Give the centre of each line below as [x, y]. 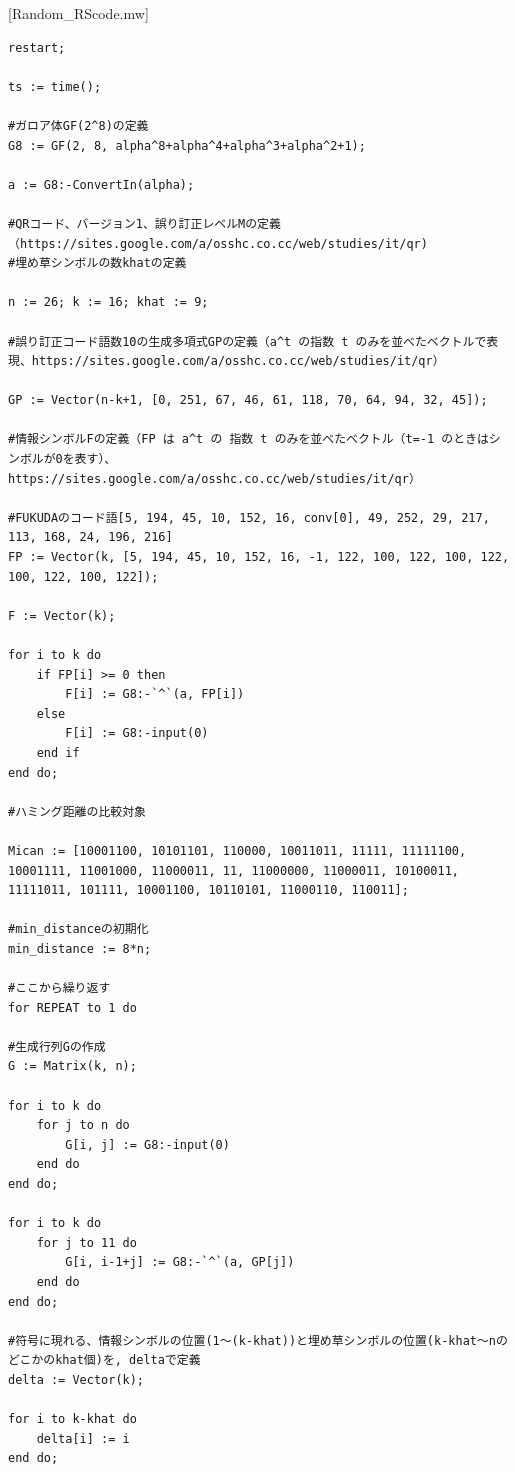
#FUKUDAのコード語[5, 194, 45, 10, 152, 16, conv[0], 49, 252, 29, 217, [249, 517]
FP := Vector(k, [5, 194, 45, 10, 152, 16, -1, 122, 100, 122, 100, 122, [259, 557]
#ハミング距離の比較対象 [77, 811]
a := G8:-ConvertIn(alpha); [101, 184]
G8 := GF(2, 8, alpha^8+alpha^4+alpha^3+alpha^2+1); [187, 145]
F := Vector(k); [62, 615]
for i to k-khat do [72, 1419]
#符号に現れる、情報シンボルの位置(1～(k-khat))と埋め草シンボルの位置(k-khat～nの [258, 1340]
